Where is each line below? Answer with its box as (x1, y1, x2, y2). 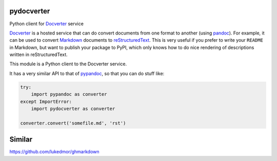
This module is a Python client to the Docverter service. (9, 61, 127, 67)
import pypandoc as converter (31, 92, 107, 97)
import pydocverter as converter (31, 106, 115, 112)
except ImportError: (20, 98, 72, 104)
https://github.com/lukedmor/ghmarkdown (9, 149, 100, 155)
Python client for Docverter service (9, 21, 84, 27)
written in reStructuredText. (9, 51, 68, 58)
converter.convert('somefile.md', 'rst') (20, 120, 126, 126)
